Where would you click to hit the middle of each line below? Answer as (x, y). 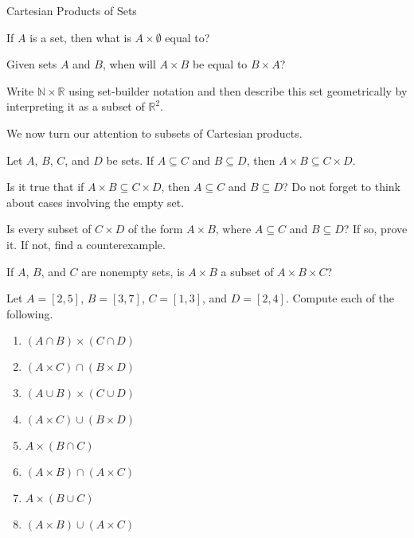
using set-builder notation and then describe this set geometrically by (238, 90)
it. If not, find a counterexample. (86, 244)
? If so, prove (375, 229)
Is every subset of (49, 229)
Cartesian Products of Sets (72, 10)
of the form (155, 229)
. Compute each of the (340, 298)
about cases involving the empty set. (96, 202)
